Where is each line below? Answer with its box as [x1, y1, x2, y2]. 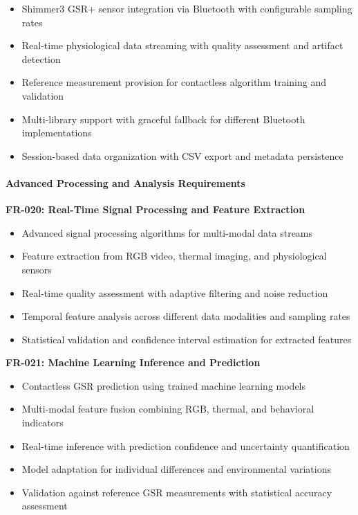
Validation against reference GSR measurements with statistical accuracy [21, 485, 332, 499]
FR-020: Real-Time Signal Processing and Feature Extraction [6, 202, 305, 217]
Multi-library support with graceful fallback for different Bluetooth [21, 111, 305, 126]
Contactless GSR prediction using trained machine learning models [21, 378, 306, 392]
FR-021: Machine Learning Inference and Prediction [6, 355, 261, 370]
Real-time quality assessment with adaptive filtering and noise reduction [21, 285, 328, 300]
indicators [21, 415, 64, 430]
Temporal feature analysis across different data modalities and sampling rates [21, 309, 350, 323]
